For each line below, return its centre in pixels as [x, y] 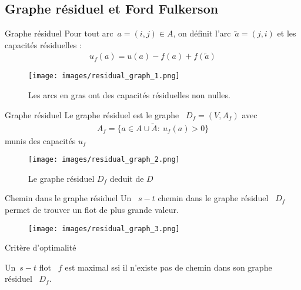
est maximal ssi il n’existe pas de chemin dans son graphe [168, 267]
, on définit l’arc [202, 33]
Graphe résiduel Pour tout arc [59, 33]
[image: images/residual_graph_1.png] [104, 76]
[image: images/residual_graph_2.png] [104, 160]
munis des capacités [40, 140]
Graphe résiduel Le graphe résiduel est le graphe [92, 114]
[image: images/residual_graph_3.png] [104, 229]
